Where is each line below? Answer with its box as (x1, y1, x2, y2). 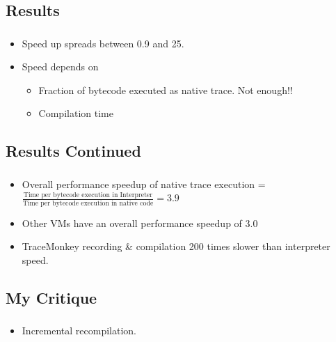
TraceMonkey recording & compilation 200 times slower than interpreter (22, 239, 330, 254)
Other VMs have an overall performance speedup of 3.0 (22, 215, 258, 230)
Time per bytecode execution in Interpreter (23, 192, 153, 199)
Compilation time (38, 106, 113, 121)
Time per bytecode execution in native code (22, 199, 154, 207)
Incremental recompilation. (22, 323, 136, 338)
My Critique (6, 286, 97, 308)
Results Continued (6, 140, 141, 162)
